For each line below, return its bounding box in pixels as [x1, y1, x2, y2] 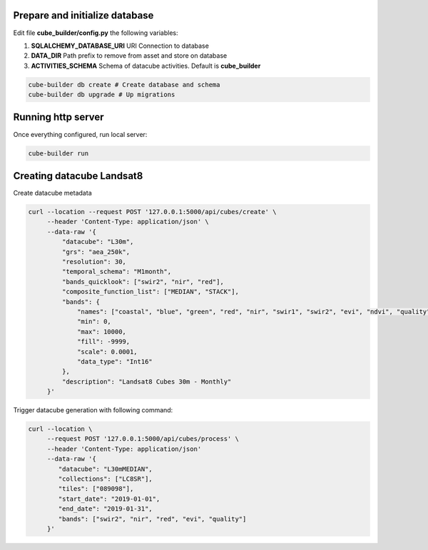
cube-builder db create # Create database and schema [28, 81, 220, 88]
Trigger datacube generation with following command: [13, 406, 173, 414]
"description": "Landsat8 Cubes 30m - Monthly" [61, 377, 232, 385]
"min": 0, [77, 317, 112, 326]
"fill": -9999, [77, 337, 131, 346]
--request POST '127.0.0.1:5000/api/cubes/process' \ [46, 435, 239, 443]
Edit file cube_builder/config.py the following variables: [13, 29, 178, 37]
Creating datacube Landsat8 [13, 170, 143, 182]
